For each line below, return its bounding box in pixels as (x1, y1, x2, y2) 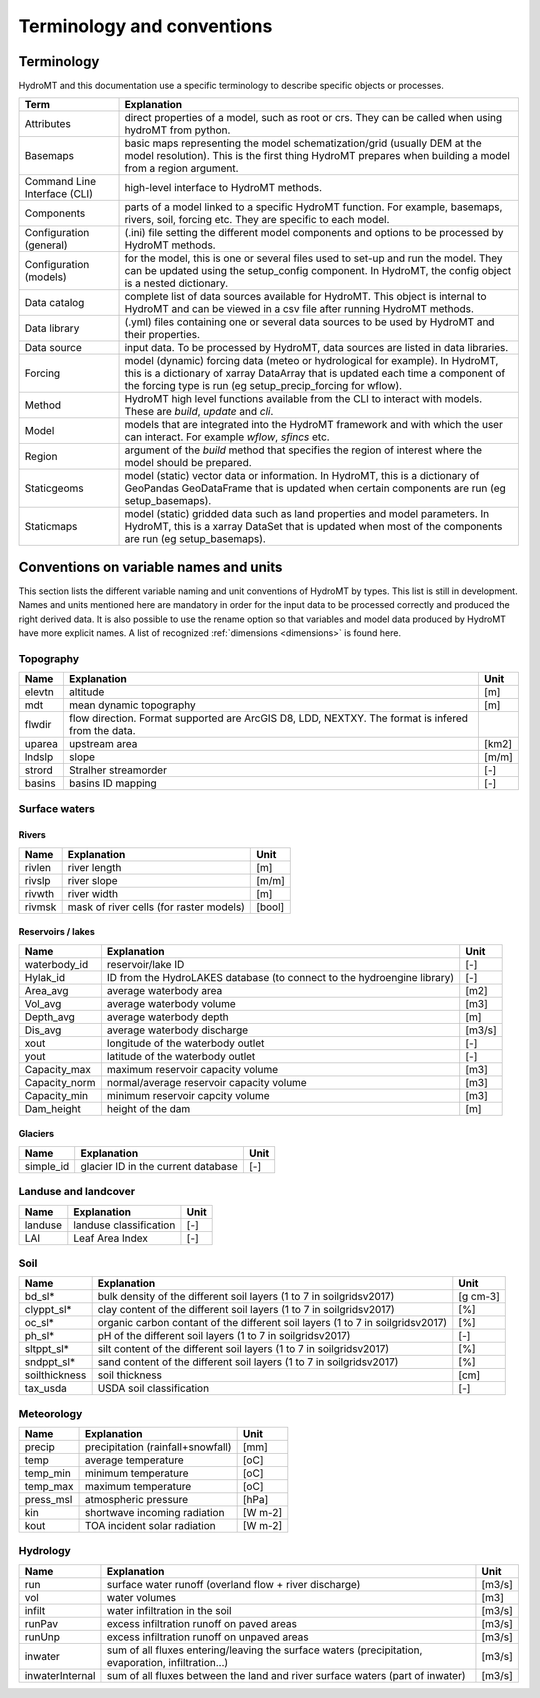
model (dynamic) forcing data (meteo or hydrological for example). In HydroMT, (124, 354, 499, 368)
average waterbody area (106, 983, 223, 997)
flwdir (24, 718, 52, 732)
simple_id (24, 1159, 70, 1173)
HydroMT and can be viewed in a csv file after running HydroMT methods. (124, 302, 475, 316)
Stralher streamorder (68, 763, 167, 777)
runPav (24, 1616, 59, 1630)
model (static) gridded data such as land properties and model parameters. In (124, 507, 490, 521)
